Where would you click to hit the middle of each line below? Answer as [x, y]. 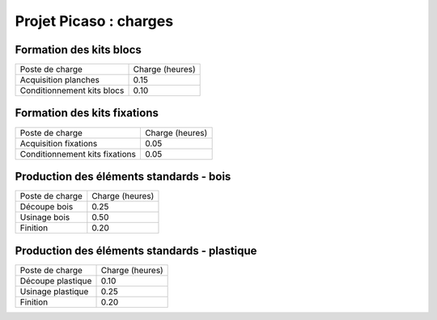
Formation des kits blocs [78, 50]
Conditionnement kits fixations [78, 154]
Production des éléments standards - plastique [136, 251]
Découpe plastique [56, 280]
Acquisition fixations [59, 143]
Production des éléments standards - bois [123, 177]
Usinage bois [45, 217]
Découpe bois [47, 207]
